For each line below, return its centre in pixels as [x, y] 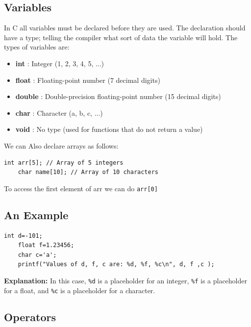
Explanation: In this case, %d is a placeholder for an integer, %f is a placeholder [125, 280]
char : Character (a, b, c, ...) [59, 113]
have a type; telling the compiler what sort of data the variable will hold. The [121, 37]
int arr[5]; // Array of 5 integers [64, 163]
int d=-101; [23, 236]
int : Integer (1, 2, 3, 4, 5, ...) [60, 63]
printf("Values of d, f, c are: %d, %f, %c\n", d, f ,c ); [116, 264]
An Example [36, 214]
